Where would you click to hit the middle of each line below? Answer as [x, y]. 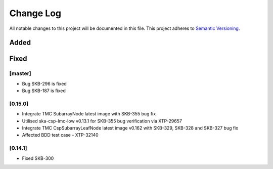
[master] [20, 73]
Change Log [35, 13]
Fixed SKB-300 [38, 158]
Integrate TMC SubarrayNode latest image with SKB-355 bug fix [89, 114]
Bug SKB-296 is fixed [44, 83]
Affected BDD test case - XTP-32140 [60, 135]
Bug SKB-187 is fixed [44, 91]
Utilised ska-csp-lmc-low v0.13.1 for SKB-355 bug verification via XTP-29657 [102, 121]
